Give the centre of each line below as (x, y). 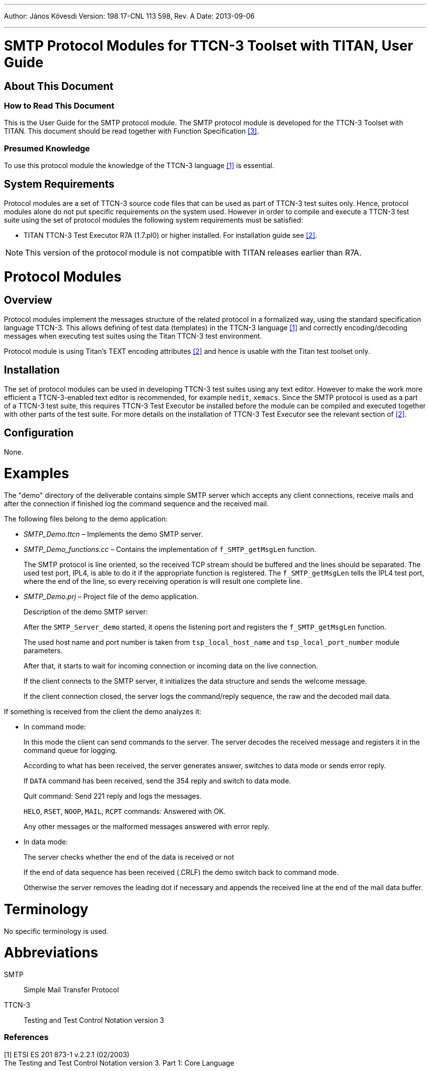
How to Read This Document (59, 105)
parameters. (43, 651)
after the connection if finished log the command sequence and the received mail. (136, 504)
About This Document (59, 86)
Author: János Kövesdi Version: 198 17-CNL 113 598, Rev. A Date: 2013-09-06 (129, 16)
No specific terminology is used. (56, 931)
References (26, 1037)
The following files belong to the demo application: (86, 519)
